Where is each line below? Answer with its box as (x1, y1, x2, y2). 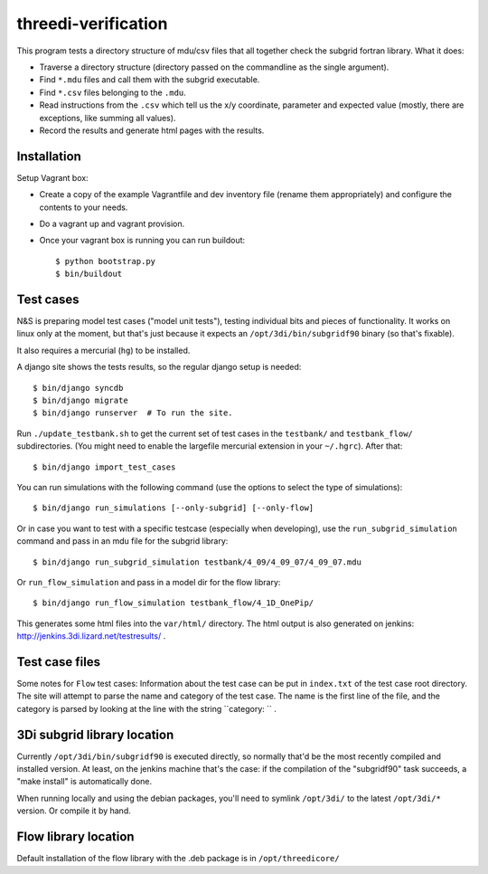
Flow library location (16, 829, 135, 845)
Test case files (16, 654, 101, 670)
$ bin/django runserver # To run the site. (33, 408, 234, 418)
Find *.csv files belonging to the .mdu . (39, 87, 187, 98)
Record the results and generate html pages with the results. (39, 125, 265, 136)
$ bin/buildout (55, 269, 123, 280)
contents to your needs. (39, 202, 128, 213)
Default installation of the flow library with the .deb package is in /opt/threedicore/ (16, 853, 340, 864)
